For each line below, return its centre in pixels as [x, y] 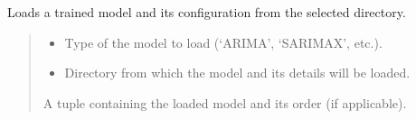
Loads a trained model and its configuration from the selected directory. [207, 12]
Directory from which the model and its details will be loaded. [237, 73]
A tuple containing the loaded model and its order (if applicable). [225, 102]
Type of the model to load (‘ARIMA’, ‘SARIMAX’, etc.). [223, 42]
